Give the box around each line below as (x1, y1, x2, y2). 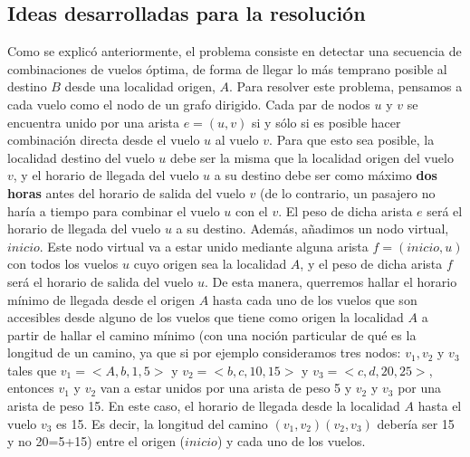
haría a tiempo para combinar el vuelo (7, 201, 220, 220)
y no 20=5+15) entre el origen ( (7, 432, 186, 451)
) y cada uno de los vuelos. (216, 432, 366, 451)
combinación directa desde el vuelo (7, 130, 200, 149)
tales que (7, 360, 57, 379)
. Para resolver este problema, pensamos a (228, 77, 463, 96)
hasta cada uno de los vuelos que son (212, 290, 417, 309)
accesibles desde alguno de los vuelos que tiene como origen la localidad (7, 308, 404, 327)
